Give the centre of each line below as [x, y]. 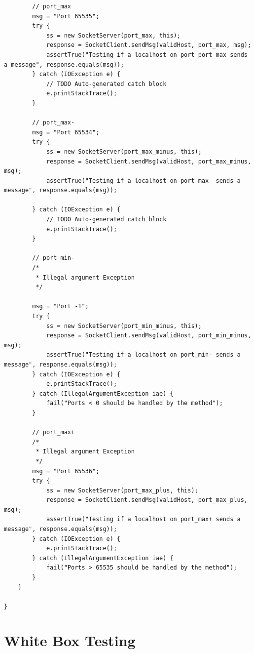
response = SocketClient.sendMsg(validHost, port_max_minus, [149, 161]
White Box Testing [70, 640]
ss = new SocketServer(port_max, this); [113, 35]
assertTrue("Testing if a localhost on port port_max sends [147, 55]
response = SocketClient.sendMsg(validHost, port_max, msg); [149, 45]
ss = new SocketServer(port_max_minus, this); [124, 151]
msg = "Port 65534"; [66, 132]
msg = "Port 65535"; [66, 16]
